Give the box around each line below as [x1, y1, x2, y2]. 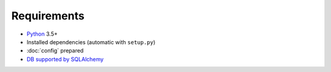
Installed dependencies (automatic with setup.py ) [26, 38, 156, 45]
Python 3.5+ [26, 30, 58, 38]
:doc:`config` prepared [26, 47, 84, 54]
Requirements [11, 9, 85, 22]
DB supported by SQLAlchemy [26, 55, 104, 63]
